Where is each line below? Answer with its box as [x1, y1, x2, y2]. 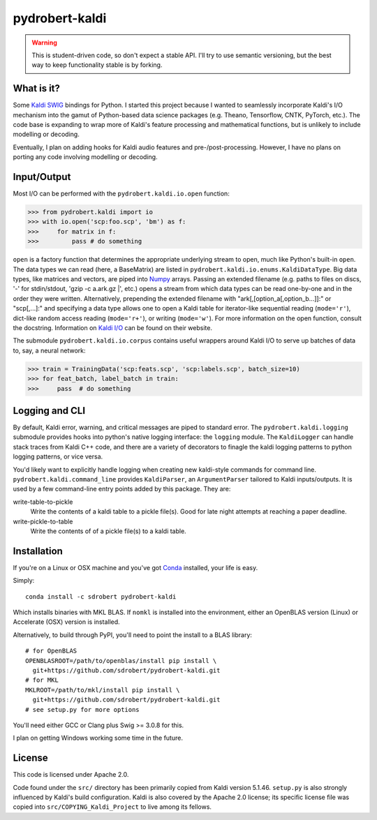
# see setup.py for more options [25, 706, 140, 713]
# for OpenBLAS [25, 647, 77, 655]
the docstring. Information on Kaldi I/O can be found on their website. [13, 323, 213, 331]
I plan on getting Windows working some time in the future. [13, 733, 183, 743]
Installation [13, 545, 63, 557]
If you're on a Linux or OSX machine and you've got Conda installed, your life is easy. [13, 563, 258, 572]
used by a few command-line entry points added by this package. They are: [13, 485, 231, 493]
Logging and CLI [13, 405, 86, 417]
